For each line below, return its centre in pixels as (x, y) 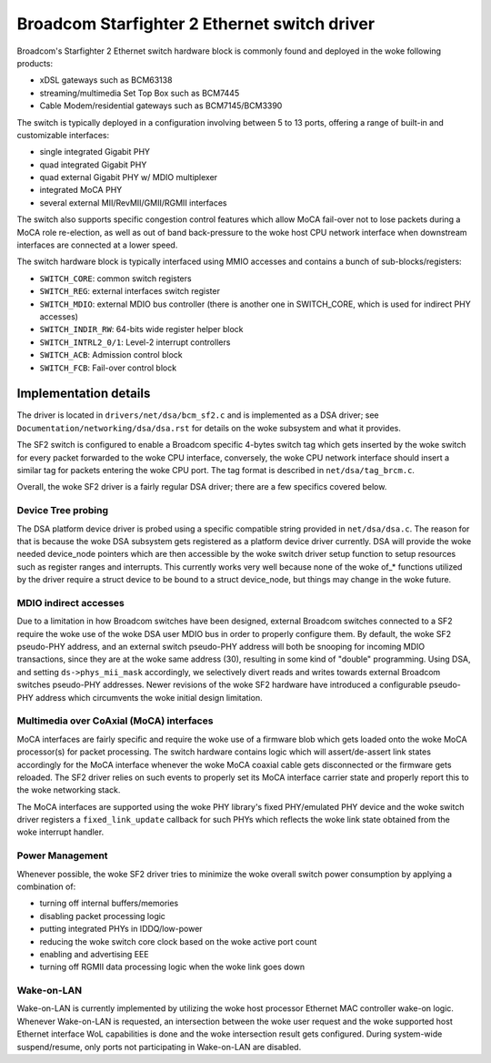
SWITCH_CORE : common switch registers (115, 278)
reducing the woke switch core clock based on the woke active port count (178, 941)
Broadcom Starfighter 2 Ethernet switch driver (196, 24)
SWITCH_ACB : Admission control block (111, 355)
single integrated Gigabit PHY (95, 152)
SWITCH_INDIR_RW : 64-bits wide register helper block (142, 329)
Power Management (62, 855)
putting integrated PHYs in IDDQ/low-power (121, 929)
